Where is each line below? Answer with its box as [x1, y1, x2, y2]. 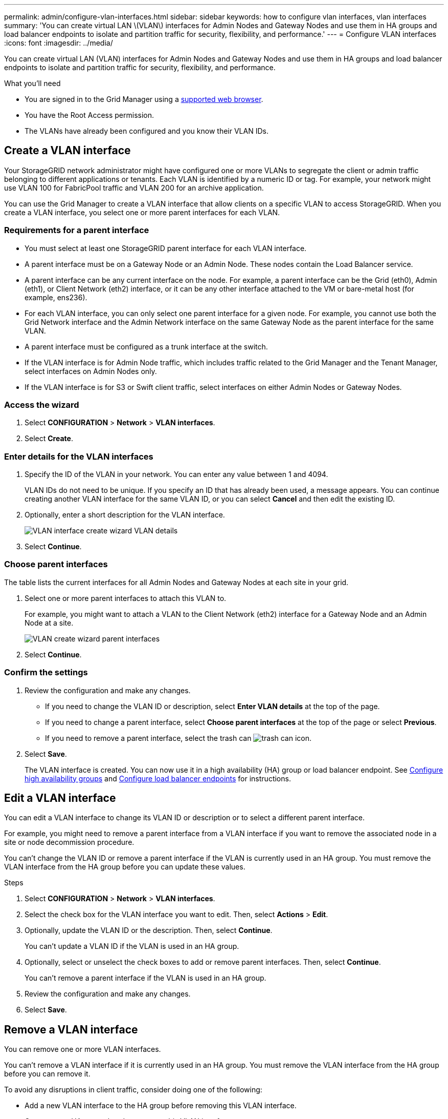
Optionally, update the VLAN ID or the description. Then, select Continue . [25, 926, 273, 935]
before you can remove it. [4, 1069, 91, 1079]
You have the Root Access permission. [25, 111, 154, 119]
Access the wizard [4, 399, 79, 410]
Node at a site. [25, 618, 74, 627]
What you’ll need [4, 79, 61, 88]
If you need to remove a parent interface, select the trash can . [45, 733, 312, 742]
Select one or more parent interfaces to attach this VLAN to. [25, 593, 227, 603]
